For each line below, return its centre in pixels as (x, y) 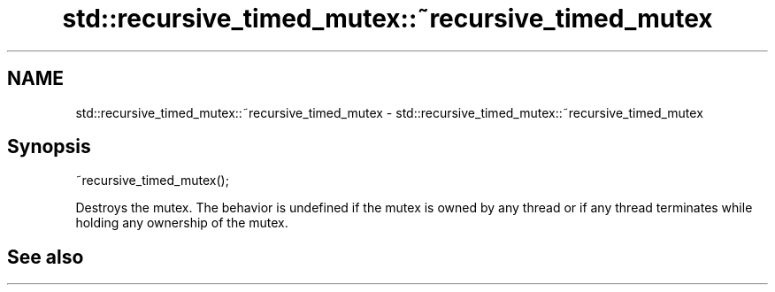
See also (46, 257)
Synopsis (49, 147)
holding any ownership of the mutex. (182, 223)
